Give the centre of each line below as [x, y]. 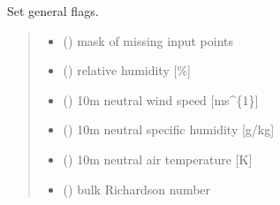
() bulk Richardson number [137, 189]
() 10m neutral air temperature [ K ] [158, 159]
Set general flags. [53, 11]
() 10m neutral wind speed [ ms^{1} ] [161, 99]
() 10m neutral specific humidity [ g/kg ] [169, 129]
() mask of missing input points [148, 40]
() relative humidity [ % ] [127, 70]
